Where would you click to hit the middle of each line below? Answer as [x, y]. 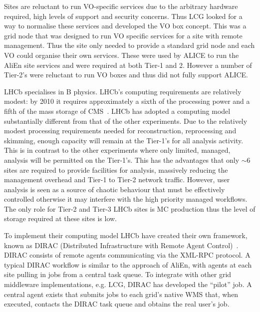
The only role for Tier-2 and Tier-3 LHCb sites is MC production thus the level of [130, 208]
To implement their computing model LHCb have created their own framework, [126, 235]
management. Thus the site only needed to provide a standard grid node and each [130, 45]
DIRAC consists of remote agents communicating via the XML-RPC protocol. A [127, 255]
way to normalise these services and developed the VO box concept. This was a [125, 26]
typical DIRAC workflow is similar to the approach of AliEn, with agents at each [128, 264]
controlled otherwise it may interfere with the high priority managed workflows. [126, 199]
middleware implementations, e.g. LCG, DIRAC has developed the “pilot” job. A [128, 284]
